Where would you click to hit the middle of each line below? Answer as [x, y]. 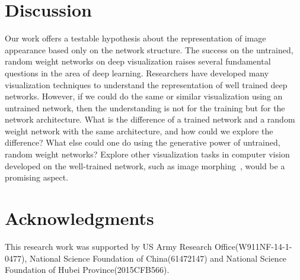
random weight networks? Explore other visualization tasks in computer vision [147, 154]
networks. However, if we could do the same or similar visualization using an [144, 96]
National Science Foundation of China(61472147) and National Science [158, 258]
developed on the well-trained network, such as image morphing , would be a [145, 165]
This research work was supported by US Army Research [108, 246]
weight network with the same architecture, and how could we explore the [139, 131]
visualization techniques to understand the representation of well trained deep [146, 84]
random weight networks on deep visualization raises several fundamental [138, 61]
